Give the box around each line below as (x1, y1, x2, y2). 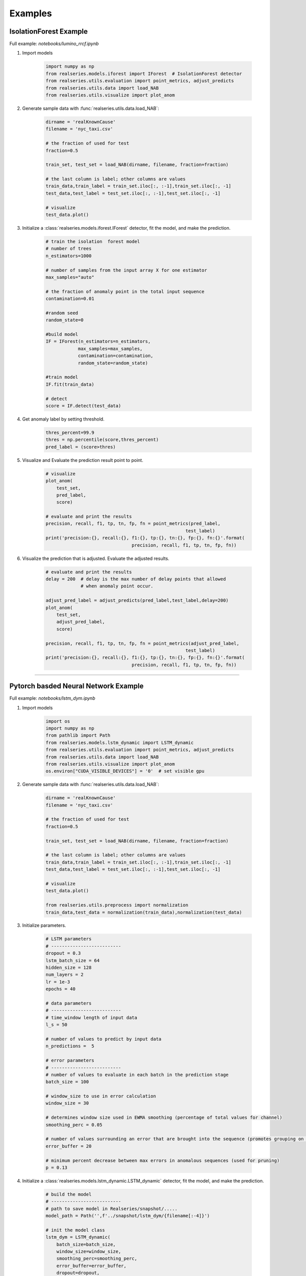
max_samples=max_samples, (78, 346, 143, 352)
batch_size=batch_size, (56, 1241, 116, 1247)
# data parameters (45, 1000, 92, 1006)
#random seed (45, 310, 79, 316)
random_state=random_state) (78, 360, 148, 366)
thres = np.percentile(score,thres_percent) (45, 437, 159, 443)
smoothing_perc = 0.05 (45, 1122, 103, 1127)
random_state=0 (45, 317, 84, 323)
